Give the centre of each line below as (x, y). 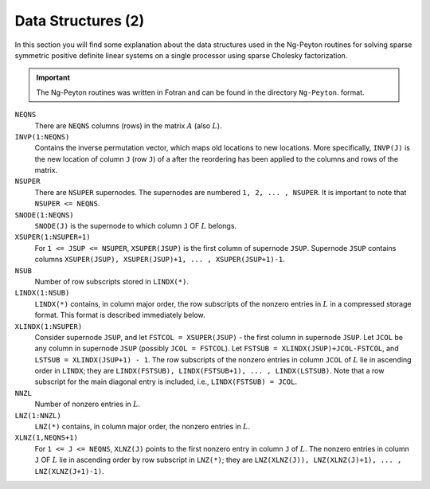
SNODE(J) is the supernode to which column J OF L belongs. (136, 226)
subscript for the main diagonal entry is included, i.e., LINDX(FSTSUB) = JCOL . (166, 381)
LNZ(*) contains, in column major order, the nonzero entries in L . (143, 427)
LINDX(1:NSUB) (42, 293)
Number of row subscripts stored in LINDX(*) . (111, 281)
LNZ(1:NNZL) (38, 415)
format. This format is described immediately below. (120, 315)
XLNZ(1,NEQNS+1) (47, 438)
